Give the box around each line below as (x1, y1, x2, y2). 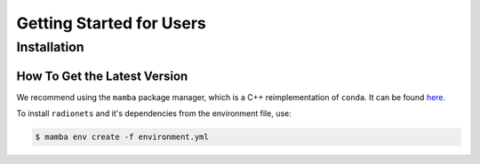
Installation (16, 39, 84, 55)
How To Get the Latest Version (16, 68, 188, 83)
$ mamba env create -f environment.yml (35, 132, 209, 142)
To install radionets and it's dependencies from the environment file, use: (16, 108, 292, 119)
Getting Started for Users (16, 13, 206, 33)
